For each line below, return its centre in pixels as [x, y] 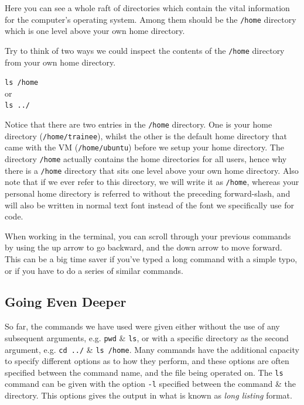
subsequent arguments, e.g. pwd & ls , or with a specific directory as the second [147, 337]
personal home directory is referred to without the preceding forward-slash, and [148, 193]
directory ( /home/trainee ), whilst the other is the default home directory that [146, 135]
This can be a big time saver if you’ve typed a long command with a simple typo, [151, 258]
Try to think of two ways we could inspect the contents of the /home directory [145, 50]
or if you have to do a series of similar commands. [94, 270]
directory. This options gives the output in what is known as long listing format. [148, 395]
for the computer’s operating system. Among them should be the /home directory [151, 19]
